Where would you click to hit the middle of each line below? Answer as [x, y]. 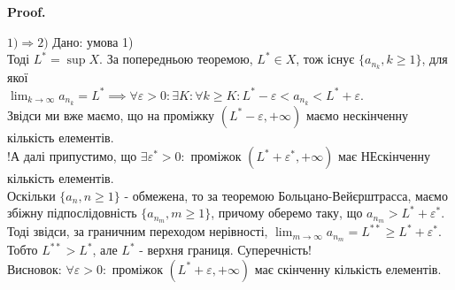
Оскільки [31, 195]
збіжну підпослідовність [72, 213]
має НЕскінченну [384, 156]
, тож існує [325, 59]
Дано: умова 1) [93, 41]
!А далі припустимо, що [72, 156]
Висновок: [35, 268]
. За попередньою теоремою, [176, 59]
